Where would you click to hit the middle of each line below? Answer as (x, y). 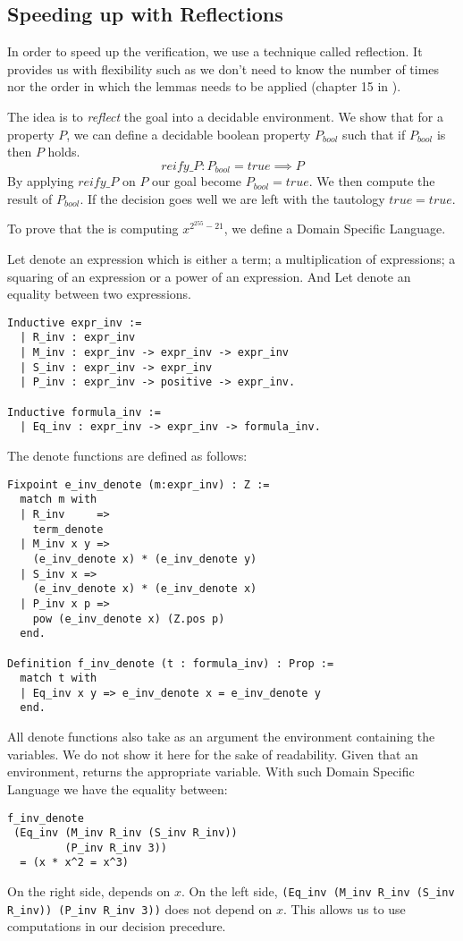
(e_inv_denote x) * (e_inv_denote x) (145, 589)
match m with (59, 500)
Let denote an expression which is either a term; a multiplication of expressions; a (231, 259)
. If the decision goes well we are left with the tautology (232, 198)
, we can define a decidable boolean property (189, 134)
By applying (41, 181)
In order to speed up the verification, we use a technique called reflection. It (215, 51)
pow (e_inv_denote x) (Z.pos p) (129, 619)
